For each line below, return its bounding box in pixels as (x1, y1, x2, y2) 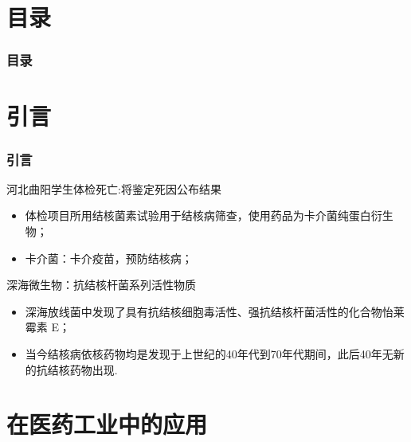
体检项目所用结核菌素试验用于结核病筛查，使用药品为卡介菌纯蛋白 (25, 207, 371, 224)
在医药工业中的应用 (6, 408, 208, 440)
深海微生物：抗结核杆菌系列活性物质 (6, 276, 196, 293)
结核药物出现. (47, 361, 118, 377)
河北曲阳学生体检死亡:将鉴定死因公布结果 (6, 180, 221, 197)
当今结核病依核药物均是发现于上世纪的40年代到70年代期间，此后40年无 (25, 345, 393, 362)
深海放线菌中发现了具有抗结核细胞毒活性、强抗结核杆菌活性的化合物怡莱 (25, 303, 405, 319)
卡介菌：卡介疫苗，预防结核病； (25, 249, 193, 266)
